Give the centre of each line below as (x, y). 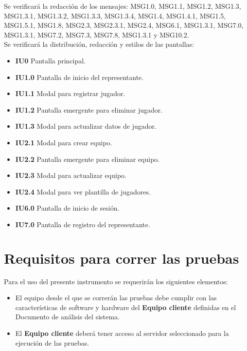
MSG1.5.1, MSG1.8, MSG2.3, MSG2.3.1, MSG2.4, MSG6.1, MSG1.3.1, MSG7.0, (124, 25)
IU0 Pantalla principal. (51, 60)
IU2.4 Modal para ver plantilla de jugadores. (83, 191)
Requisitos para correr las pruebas (122, 258)
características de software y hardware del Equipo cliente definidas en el (126, 307)
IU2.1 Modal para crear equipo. (64, 142)
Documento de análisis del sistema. (67, 317)
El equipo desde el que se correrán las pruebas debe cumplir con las (116, 298)
